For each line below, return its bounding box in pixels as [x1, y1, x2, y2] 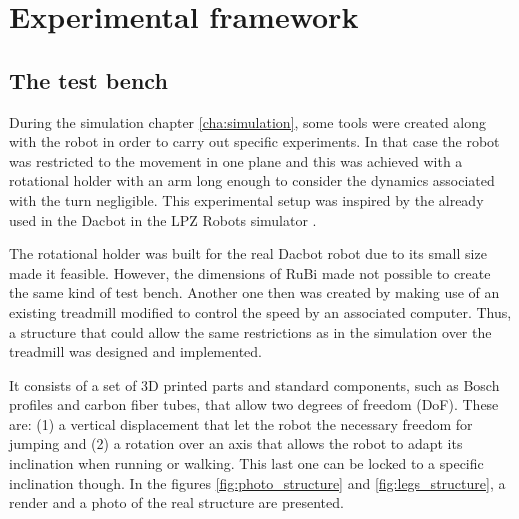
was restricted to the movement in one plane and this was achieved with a [9, 150, 463, 171]
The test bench [9, 64, 168, 95]
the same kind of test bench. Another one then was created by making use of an [9, 282, 500, 303]
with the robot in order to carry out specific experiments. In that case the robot [9, 131, 500, 152]
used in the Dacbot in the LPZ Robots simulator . [9, 209, 317, 230]
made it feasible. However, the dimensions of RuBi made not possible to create [9, 262, 491, 283]
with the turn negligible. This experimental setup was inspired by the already [9, 189, 484, 210]
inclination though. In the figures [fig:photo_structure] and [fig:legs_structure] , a [9, 472, 506, 493]
